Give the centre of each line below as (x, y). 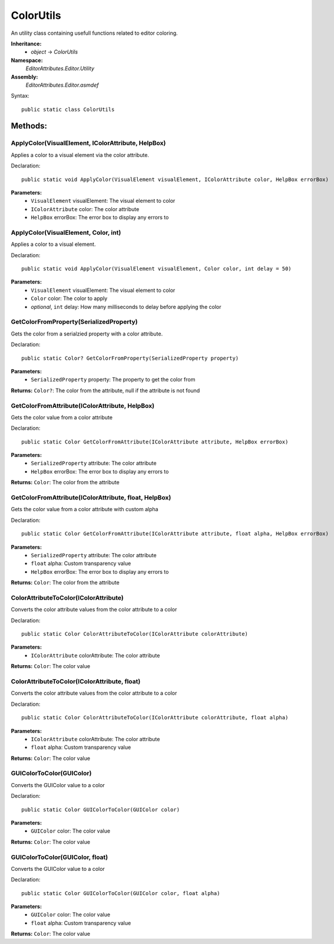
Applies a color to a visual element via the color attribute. (80, 155)
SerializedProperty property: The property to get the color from (113, 380)
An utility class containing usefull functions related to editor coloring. (94, 33)
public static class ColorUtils (68, 109)
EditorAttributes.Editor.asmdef (62, 85)
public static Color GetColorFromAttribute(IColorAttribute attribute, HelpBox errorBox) (155, 442)
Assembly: (24, 77)
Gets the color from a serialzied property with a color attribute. (87, 334)
